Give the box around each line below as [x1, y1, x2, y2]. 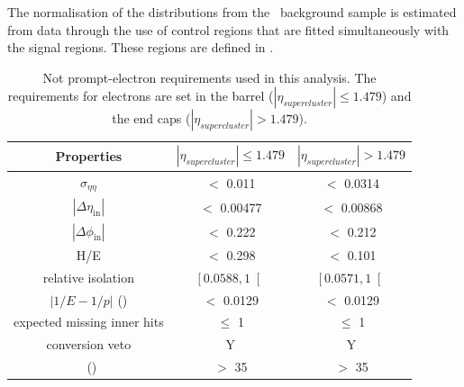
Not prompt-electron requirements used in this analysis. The [42, 67, 377, 86]
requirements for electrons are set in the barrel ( [7, 86, 274, 105]
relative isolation [42, 267, 134, 286]
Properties [55, 147, 123, 166]
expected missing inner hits [14, 312, 164, 331]
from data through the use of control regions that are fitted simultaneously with [7, 20, 450, 39]
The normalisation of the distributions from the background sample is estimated [7, 3, 457, 21]
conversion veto [46, 335, 132, 354]
